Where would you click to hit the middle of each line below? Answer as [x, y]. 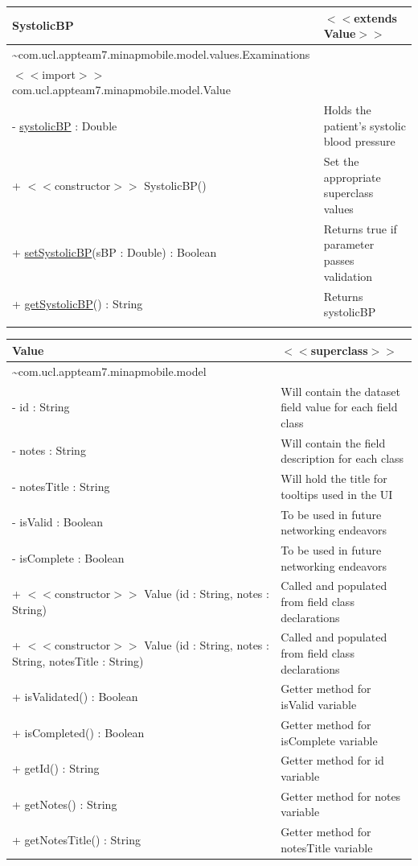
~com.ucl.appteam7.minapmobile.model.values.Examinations [161, 54]
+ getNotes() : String [65, 804]
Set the [341, 161]
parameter [349, 244]
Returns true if [360, 228]
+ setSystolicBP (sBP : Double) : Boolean [115, 252]
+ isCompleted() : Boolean [78, 732]
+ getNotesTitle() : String [76, 840]
